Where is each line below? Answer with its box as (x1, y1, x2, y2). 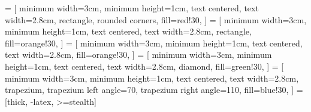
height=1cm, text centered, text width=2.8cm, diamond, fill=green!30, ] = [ (5, 60, 284, 72)
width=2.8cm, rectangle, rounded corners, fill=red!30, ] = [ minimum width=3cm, (5, 13, 307, 26)
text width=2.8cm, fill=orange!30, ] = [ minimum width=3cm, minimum (5, 48, 272, 61)
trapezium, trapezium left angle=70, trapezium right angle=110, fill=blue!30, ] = (5, 83, 303, 96)
